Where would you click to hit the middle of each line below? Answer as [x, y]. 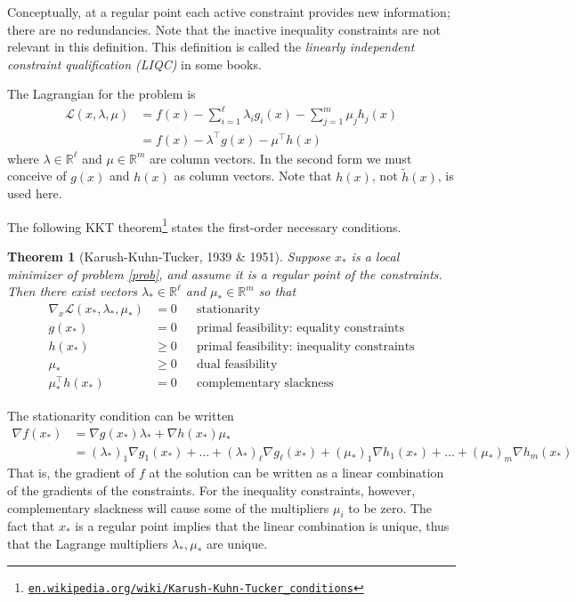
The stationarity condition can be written [121, 415]
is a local [375, 257]
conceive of [37, 176]
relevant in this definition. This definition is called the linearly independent [211, 47]
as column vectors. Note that [253, 176]
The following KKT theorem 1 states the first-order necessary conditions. [204, 225]
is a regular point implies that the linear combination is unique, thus [262, 526]
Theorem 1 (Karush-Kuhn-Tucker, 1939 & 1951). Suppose [169, 257]
